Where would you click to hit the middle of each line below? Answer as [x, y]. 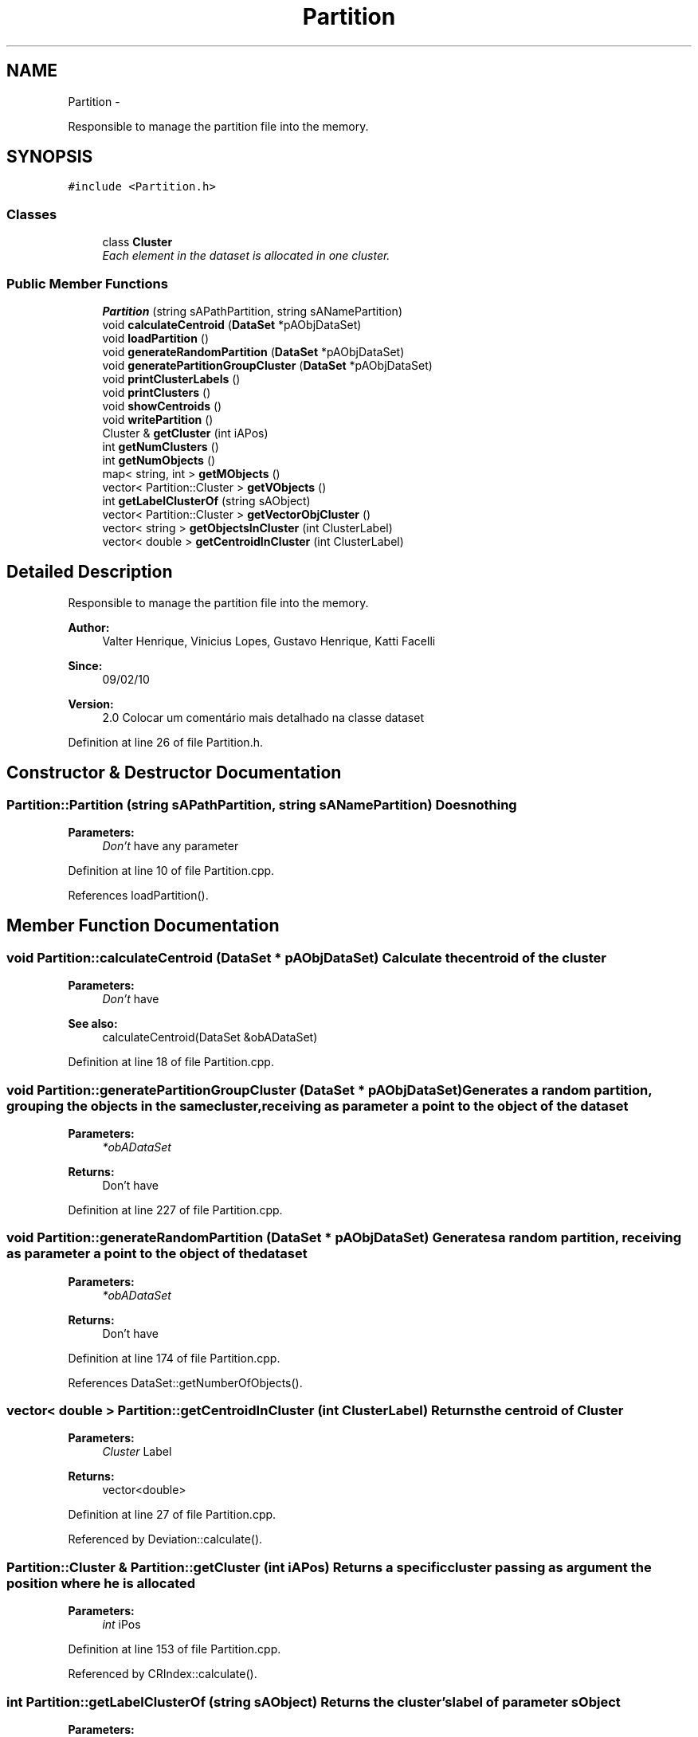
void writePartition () [158, 419]
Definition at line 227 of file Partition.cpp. [175, 1210]
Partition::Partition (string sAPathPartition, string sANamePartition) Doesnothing [262, 804]
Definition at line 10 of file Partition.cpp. [171, 870]
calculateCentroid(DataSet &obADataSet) [210, 1037]
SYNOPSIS [50, 157]
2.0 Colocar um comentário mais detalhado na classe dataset [263, 717]
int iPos [122, 1625]
